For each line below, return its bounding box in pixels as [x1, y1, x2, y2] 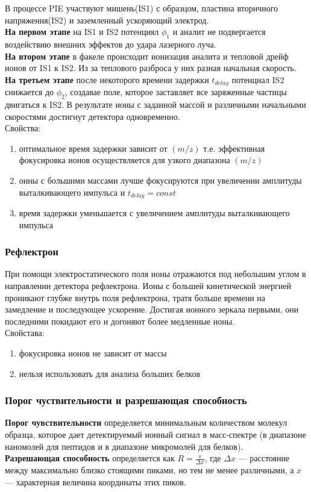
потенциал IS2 [231, 73, 284, 86]
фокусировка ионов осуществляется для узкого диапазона [19, 154, 230, 166]
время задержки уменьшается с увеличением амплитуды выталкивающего [19, 207, 290, 219]
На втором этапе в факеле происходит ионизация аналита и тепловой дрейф [5, 49, 289, 62]
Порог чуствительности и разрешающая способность [5, 393, 247, 408]
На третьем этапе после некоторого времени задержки [5, 73, 209, 86]
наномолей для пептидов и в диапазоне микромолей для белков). [5, 440, 243, 452]
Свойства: [5, 122, 41, 134]
